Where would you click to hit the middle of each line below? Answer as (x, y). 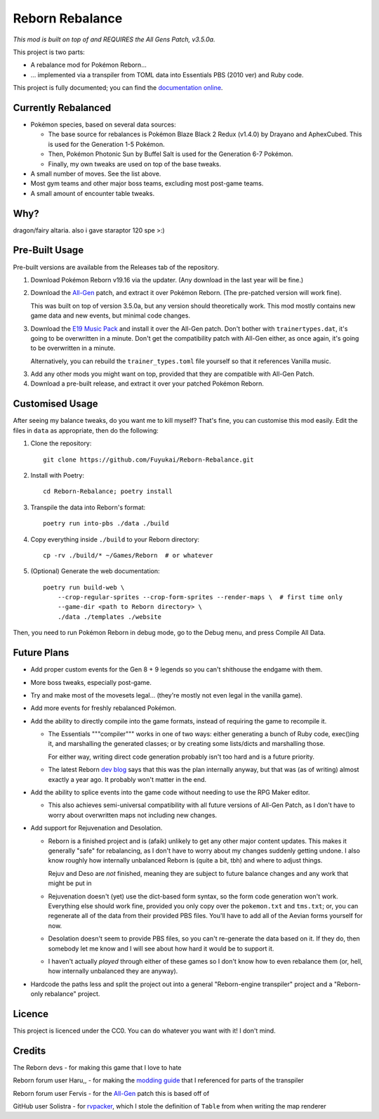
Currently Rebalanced (62, 108)
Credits (29, 1051)
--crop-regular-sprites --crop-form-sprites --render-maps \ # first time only (200, 597)
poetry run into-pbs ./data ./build (106, 524)
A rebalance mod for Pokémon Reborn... (88, 65)
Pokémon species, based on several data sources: (103, 125)
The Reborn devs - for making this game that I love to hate (97, 1067)
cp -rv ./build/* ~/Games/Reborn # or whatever (128, 555)
